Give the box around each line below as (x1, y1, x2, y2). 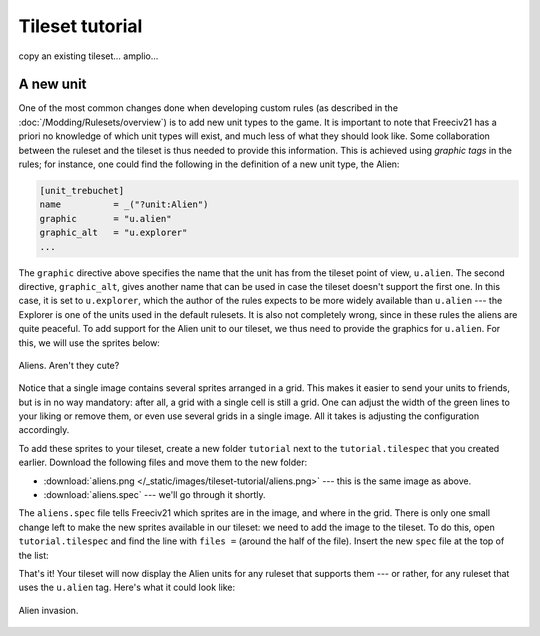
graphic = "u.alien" (39, 213, 172, 224)
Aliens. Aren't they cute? (18, 359, 120, 371)
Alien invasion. (18, 604, 79, 616)
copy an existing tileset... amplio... (18, 50, 159, 62)
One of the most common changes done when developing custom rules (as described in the (18, 102, 399, 114)
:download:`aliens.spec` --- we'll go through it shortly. (43, 489, 266, 501)
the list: (18, 549, 49, 561)
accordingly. (18, 424, 70, 436)
